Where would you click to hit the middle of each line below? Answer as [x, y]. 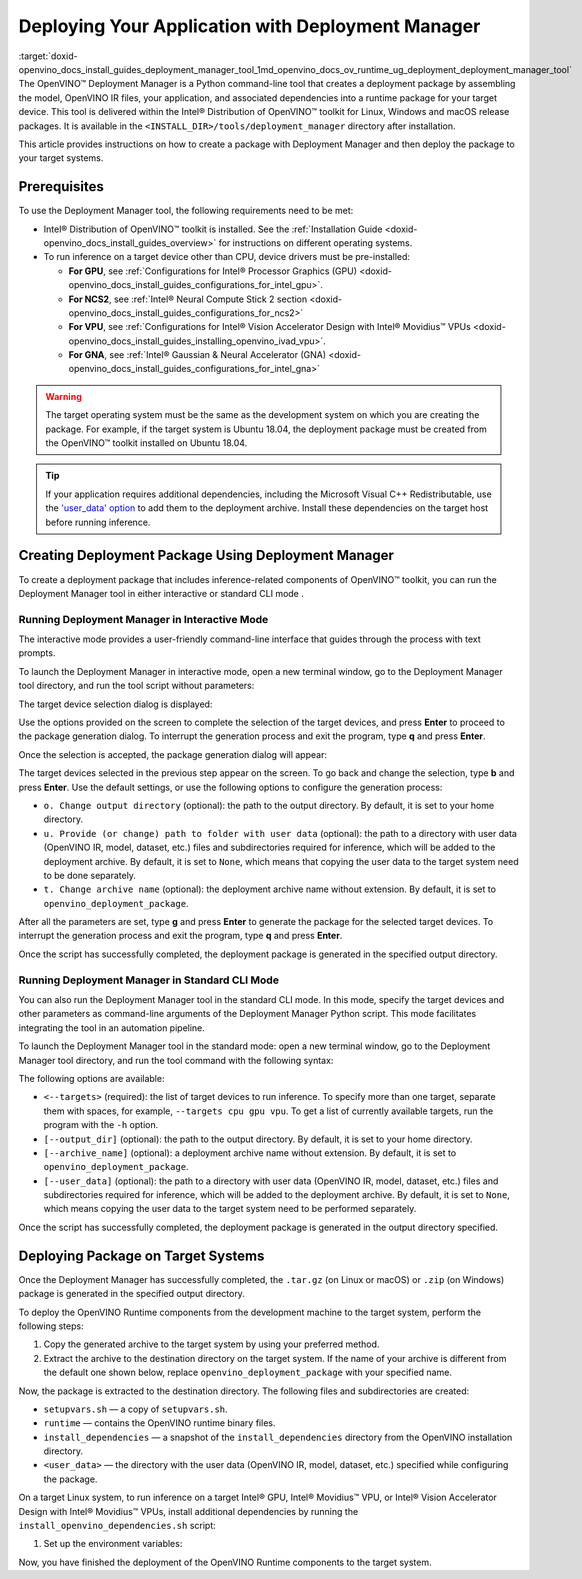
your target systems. [61, 158]
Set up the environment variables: [113, 1544]
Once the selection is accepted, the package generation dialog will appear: [172, 754]
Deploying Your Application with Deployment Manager [249, 26]
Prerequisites [61, 186]
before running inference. [98, 522]
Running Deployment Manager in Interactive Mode [143, 619]
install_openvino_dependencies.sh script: [117, 1526]
